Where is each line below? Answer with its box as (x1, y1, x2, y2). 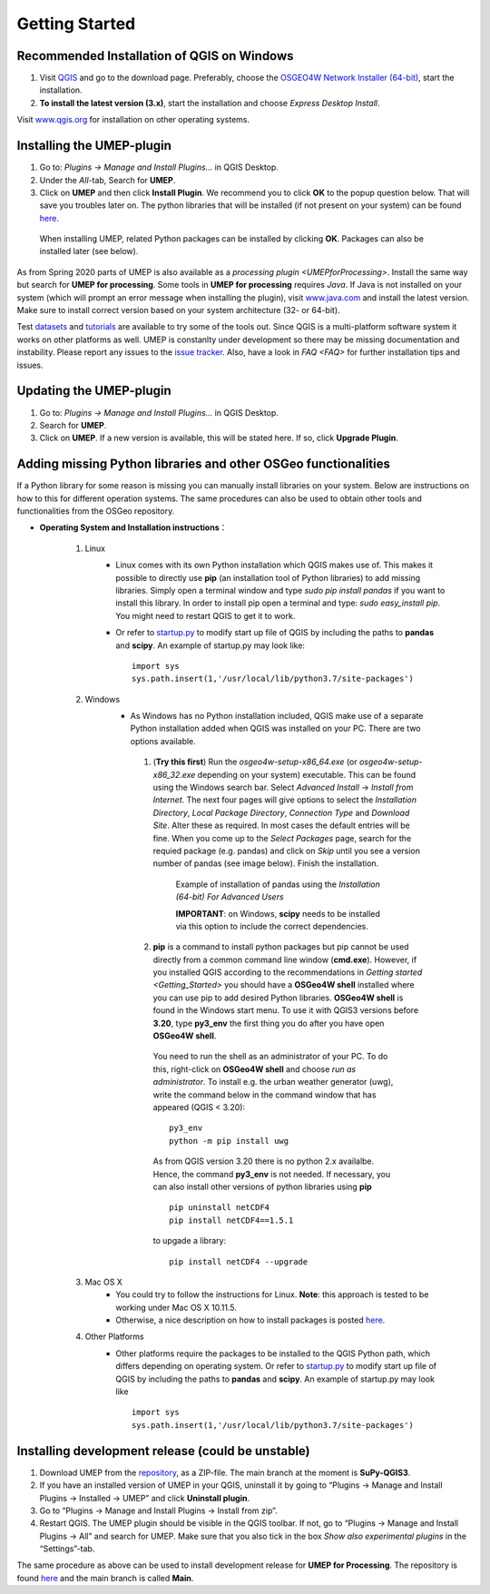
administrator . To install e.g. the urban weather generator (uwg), (152, 1077, 394, 1087)
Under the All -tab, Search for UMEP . (39, 174, 176, 185)
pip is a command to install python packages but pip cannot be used (152, 941, 409, 952)
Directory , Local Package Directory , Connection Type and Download (152, 807, 410, 818)
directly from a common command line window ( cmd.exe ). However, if (152, 954, 417, 965)
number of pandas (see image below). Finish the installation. (152, 858, 379, 869)
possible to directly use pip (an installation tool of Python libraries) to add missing (115, 572, 421, 583)
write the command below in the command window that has (152, 1089, 377, 1100)
